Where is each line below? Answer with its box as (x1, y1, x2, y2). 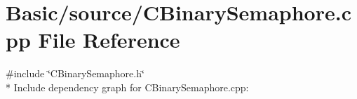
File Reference (38, 25, 180, 54)
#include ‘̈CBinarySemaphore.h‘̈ (6, 66, 144, 81)
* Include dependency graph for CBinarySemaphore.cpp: (6, 79, 249, 94)
